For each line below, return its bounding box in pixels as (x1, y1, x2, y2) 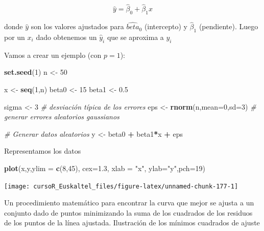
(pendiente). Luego (199, 21, 258, 32)
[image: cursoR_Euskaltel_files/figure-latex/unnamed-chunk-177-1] (4, 182, 238, 190)
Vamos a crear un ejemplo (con (4, 49, 102, 60)
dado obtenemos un (36, 32, 97, 43)
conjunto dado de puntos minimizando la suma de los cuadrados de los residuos (4, 207, 253, 218)
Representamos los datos (4, 145, 81, 156)
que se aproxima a (107, 32, 164, 43)
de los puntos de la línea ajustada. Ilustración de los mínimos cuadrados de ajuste (4, 217, 260, 228)
